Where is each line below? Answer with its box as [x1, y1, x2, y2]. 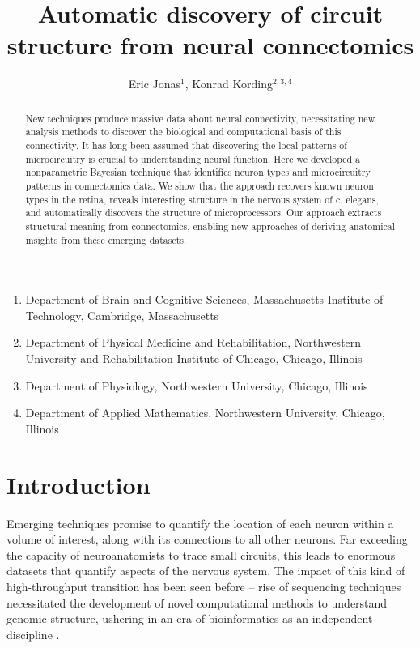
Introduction [6, 467, 151, 501]
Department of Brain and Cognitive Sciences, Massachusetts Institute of [25, 291, 384, 308]
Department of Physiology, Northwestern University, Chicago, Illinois [25, 377, 368, 394]
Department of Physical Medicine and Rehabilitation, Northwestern [25, 334, 362, 351]
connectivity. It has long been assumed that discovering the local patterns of [25, 139, 347, 152]
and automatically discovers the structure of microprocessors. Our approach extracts [25, 206, 382, 220]
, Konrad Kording [185, 75, 273, 92]
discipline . [6, 625, 60, 642]
